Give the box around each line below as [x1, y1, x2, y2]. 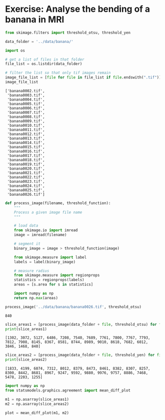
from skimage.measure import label [14, 255, 87, 260]
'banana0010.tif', [7, 123, 45, 128]
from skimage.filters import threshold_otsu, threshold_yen [5, 30, 131, 35]
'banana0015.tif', [7, 144, 45, 149]
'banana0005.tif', [7, 101, 45, 106]
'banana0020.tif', [7, 166, 45, 171]
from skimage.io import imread [14, 228, 78, 233]
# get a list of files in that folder [5, 57, 84, 62]
